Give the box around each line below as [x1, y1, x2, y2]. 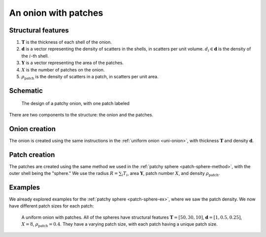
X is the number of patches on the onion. [21, 67, 105, 72]
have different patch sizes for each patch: [9, 203, 94, 209]
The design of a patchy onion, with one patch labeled [21, 101, 130, 106]
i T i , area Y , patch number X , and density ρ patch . [121, 170, 220, 177]
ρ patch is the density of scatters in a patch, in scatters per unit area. [21, 74, 159, 81]
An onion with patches [9, 7, 103, 18]
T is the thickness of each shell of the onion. [21, 39, 112, 45]
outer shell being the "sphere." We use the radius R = [9, 170, 118, 176]
